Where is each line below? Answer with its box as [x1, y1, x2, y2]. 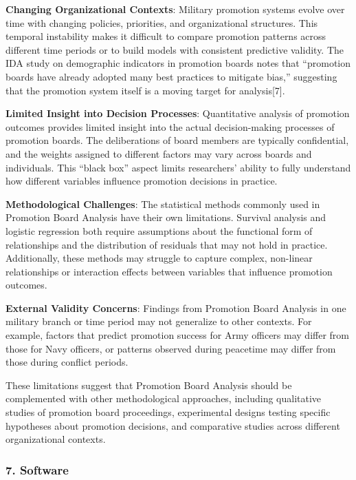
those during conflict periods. [5, 355, 129, 369]
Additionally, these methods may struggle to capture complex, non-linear [5, 251, 313, 265]
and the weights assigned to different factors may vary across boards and [5, 146, 312, 160]
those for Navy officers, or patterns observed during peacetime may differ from [5, 341, 336, 355]
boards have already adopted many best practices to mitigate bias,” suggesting [5, 69, 337, 83]
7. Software [5, 461, 69, 478]
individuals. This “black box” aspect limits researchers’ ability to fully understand [5, 160, 351, 174]
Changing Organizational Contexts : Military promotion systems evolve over [5, 2, 345, 16]
